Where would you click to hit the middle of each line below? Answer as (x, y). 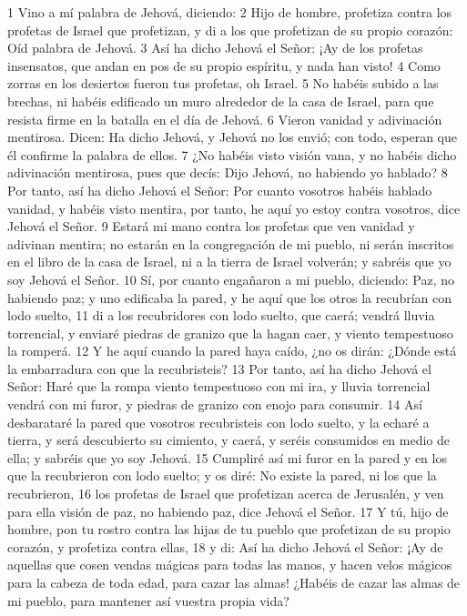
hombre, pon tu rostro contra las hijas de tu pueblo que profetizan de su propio (229, 529)
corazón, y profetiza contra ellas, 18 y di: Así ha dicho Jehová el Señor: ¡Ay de (225, 546)
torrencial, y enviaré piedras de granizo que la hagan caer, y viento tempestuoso (230, 333)
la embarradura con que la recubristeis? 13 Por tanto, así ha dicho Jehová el (219, 368)
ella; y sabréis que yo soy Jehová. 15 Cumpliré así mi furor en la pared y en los (227, 457)
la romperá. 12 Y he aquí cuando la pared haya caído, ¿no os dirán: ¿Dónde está (232, 351)
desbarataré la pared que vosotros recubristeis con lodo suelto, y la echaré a (218, 422)
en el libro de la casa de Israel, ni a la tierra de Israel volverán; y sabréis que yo (229, 262)
